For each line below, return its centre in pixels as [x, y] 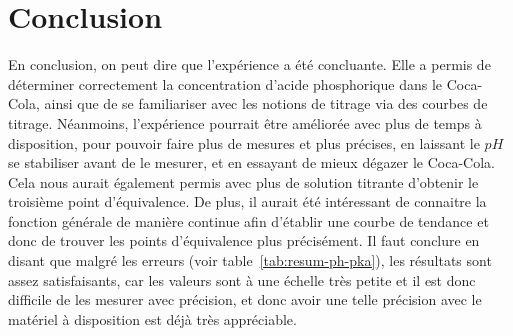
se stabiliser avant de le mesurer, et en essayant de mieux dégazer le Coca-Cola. [252, 162]
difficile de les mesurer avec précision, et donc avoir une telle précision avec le [245, 299]
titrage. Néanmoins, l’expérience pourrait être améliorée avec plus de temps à [245, 122]
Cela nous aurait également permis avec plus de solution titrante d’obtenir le [243, 181]
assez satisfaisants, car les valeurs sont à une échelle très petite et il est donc [242, 279]
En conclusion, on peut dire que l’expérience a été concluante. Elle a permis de [249, 64]
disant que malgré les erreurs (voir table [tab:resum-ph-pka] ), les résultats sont [250, 260]
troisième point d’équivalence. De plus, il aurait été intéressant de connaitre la [247, 201]
